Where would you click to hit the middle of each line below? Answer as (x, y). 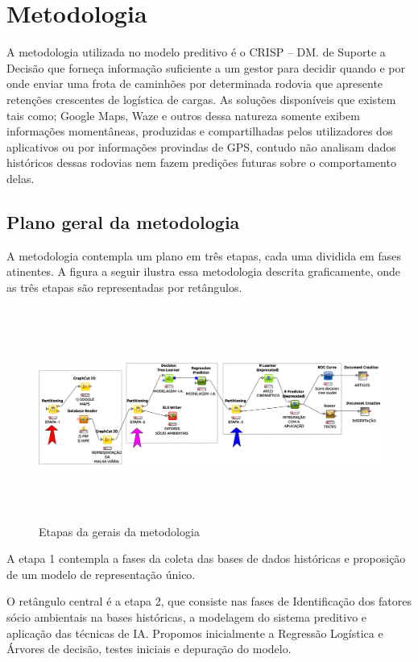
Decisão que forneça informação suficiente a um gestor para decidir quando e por (206, 67)
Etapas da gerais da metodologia (119, 531)
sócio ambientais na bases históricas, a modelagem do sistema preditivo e (187, 616)
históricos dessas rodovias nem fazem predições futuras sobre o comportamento (201, 162)
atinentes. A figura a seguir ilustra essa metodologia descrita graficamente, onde (204, 271)
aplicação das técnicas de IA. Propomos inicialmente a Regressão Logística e (195, 633)
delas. (21, 178)
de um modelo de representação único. (101, 574)
